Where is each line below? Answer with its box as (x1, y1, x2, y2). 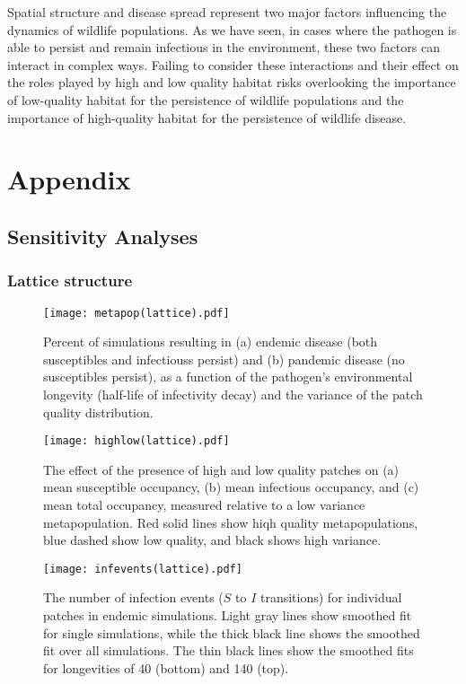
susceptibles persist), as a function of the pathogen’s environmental (43, 367, 413, 386)
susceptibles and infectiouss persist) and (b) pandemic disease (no (43, 349, 405, 368)
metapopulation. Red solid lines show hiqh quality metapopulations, (43, 513, 418, 531)
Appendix (7, 161, 131, 197)
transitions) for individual (259, 588, 402, 607)
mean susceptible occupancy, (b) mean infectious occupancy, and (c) (43, 478, 419, 496)
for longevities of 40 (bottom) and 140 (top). (43, 658, 289, 677)
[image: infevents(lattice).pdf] (43, 562, 242, 575)
